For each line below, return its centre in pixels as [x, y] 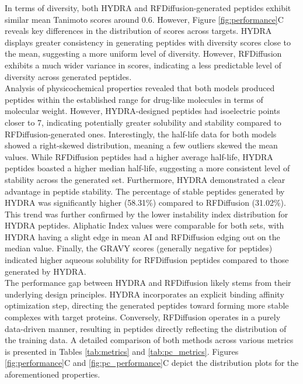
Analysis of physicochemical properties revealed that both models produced [140, 88]
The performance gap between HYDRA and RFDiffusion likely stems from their [148, 283]
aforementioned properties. [53, 374]
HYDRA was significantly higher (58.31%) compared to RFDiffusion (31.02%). [145, 203]
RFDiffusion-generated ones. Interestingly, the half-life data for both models [141, 134]
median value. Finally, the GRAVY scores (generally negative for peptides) [139, 248]
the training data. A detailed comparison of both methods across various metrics [149, 340]
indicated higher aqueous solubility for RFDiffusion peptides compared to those [147, 260]
